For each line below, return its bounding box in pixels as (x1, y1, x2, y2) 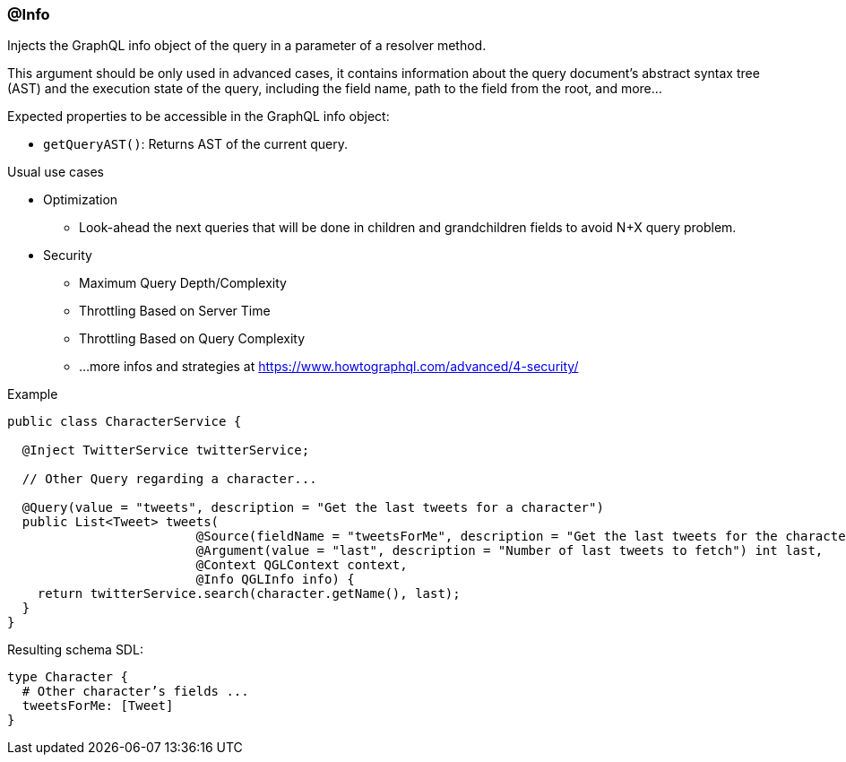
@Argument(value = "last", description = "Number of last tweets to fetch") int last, (195, 543, 824, 559)
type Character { (7, 670, 128, 685)
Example (7, 386, 58, 403)
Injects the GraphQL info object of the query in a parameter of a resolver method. (7, 38, 487, 54)
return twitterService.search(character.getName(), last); (37, 586, 461, 602)
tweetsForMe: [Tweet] (22, 698, 174, 714)
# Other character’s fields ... (22, 684, 249, 699)
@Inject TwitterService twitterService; (22, 443, 310, 458)
